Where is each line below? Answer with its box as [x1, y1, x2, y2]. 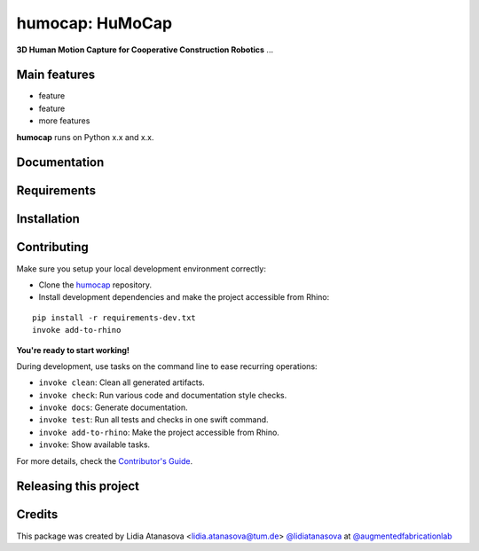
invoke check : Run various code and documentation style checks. [38, 390, 287, 400]
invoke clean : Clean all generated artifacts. [38, 377, 206, 388]
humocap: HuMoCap [16, 13, 173, 33]
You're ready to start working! [16, 344, 130, 355]
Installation [16, 211, 80, 226]
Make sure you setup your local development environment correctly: [16, 263, 266, 274]
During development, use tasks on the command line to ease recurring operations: [16, 360, 318, 372]
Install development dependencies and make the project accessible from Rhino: [38, 292, 330, 303]
